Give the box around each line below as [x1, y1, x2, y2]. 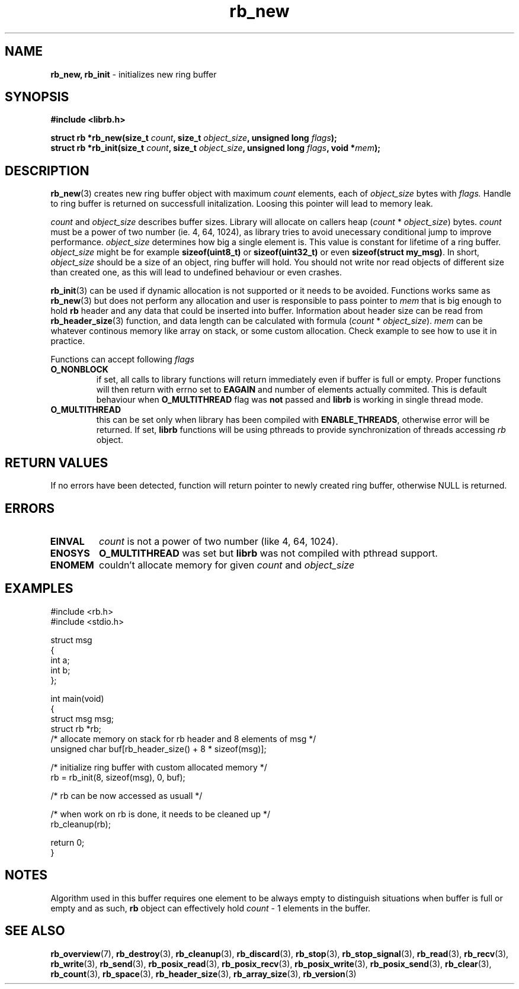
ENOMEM [50, 558, 94, 571]
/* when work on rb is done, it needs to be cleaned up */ [50, 808, 271, 819]
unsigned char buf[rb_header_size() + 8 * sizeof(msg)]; [50, 743, 267, 754]
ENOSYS [50, 547, 90, 559]
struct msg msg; [50, 713, 114, 724]
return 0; [50, 837, 85, 847]
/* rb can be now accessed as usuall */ [50, 790, 203, 801]
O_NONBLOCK [50, 364, 108, 375]
